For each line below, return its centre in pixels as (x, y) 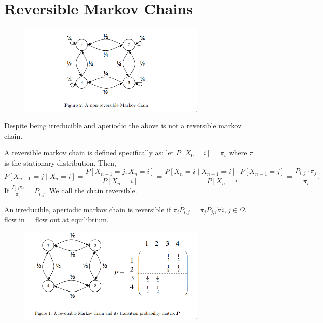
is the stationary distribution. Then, (60, 163)
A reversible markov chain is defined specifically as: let (89, 153)
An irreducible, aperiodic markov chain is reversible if (88, 209)
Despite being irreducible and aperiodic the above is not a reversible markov (123, 126)
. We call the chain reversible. (91, 191)
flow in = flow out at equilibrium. (56, 220)
